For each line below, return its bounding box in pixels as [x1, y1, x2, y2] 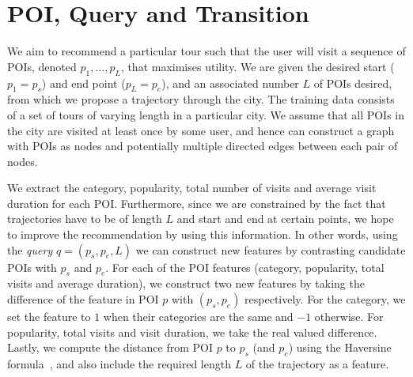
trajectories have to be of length [7, 210, 162, 227]
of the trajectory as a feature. [245, 356, 389, 372]
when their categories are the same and [103, 308, 294, 325]
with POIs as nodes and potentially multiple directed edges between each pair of [7, 138, 398, 154]
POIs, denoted [7, 58, 77, 74]
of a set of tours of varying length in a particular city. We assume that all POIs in [7, 106, 405, 123]
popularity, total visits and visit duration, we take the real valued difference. [7, 323, 377, 340]
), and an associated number [161, 74, 299, 91]
